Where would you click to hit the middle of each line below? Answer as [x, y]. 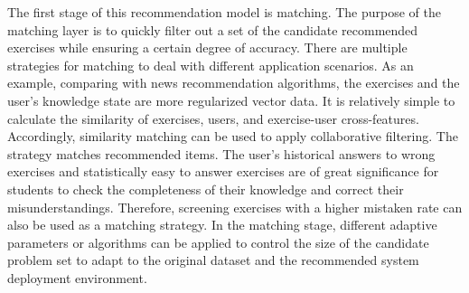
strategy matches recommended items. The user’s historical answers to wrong [221, 153]
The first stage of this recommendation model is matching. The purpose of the [224, 12]
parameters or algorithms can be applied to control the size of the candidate [218, 242]
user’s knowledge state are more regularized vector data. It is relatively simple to [231, 100]
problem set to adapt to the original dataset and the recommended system [213, 260]
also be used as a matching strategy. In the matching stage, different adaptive [222, 225]
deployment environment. [77, 277]
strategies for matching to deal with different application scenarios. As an [211, 65]
